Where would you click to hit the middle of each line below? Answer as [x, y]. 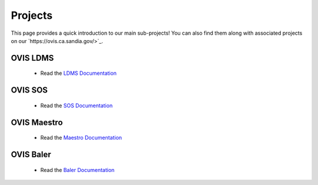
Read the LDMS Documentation [79, 73]
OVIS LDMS [32, 58]
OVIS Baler [31, 154]
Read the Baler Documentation [77, 170]
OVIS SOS [29, 90]
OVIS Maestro [37, 122]
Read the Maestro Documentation [81, 138]
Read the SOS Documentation [77, 105]
